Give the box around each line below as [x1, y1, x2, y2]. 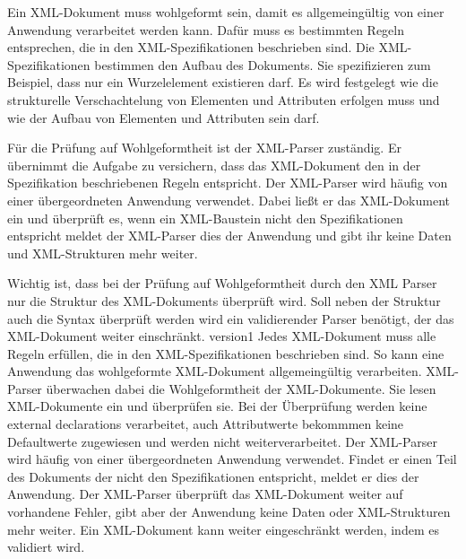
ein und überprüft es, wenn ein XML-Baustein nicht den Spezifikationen [7, 208, 403, 227]
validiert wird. [7, 537, 85, 556]
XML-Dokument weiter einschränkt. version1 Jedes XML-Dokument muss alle [7, 327, 436, 345]
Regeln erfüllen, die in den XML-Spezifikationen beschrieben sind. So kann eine [7, 344, 444, 362]
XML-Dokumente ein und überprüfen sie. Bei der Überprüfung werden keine [7, 397, 427, 415]
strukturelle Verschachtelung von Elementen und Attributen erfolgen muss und [7, 90, 440, 109]
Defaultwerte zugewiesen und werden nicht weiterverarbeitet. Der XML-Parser [7, 432, 437, 450]
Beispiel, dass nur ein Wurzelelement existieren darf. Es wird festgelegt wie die [7, 73, 438, 92]
